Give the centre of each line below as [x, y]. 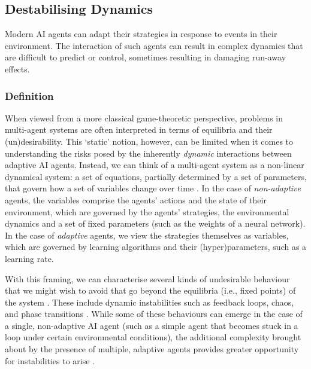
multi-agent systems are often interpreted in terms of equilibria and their [139, 129]
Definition [29, 95]
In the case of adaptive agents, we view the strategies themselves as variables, [147, 235]
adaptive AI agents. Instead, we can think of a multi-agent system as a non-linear [155, 165]
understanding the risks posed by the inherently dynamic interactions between [148, 153]
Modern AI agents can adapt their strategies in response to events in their [141, 34]
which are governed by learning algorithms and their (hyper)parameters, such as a [156, 247]
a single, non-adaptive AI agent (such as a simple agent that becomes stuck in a [152, 325]
